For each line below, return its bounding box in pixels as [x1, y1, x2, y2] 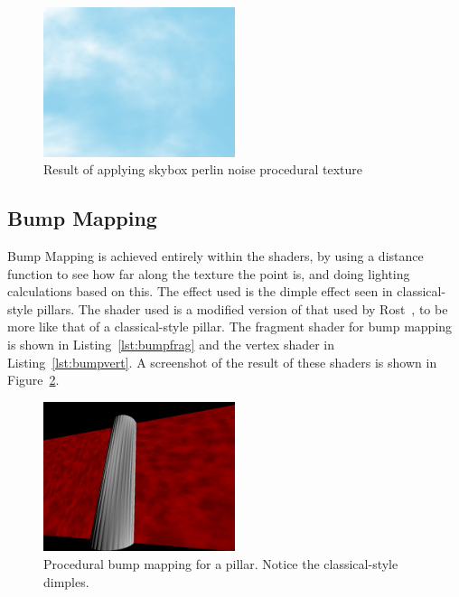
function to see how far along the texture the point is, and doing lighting [7, 264, 410, 283]
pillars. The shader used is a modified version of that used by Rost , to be [36, 299, 448, 318]
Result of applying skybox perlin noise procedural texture [43, 160, 362, 179]
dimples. [43, 572, 89, 591]
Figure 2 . [7, 370, 60, 389]
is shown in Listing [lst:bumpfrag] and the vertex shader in [7, 334, 335, 353]
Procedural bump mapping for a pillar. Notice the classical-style [43, 554, 398, 573]
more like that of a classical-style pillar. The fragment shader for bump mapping [7, 317, 453, 336]
